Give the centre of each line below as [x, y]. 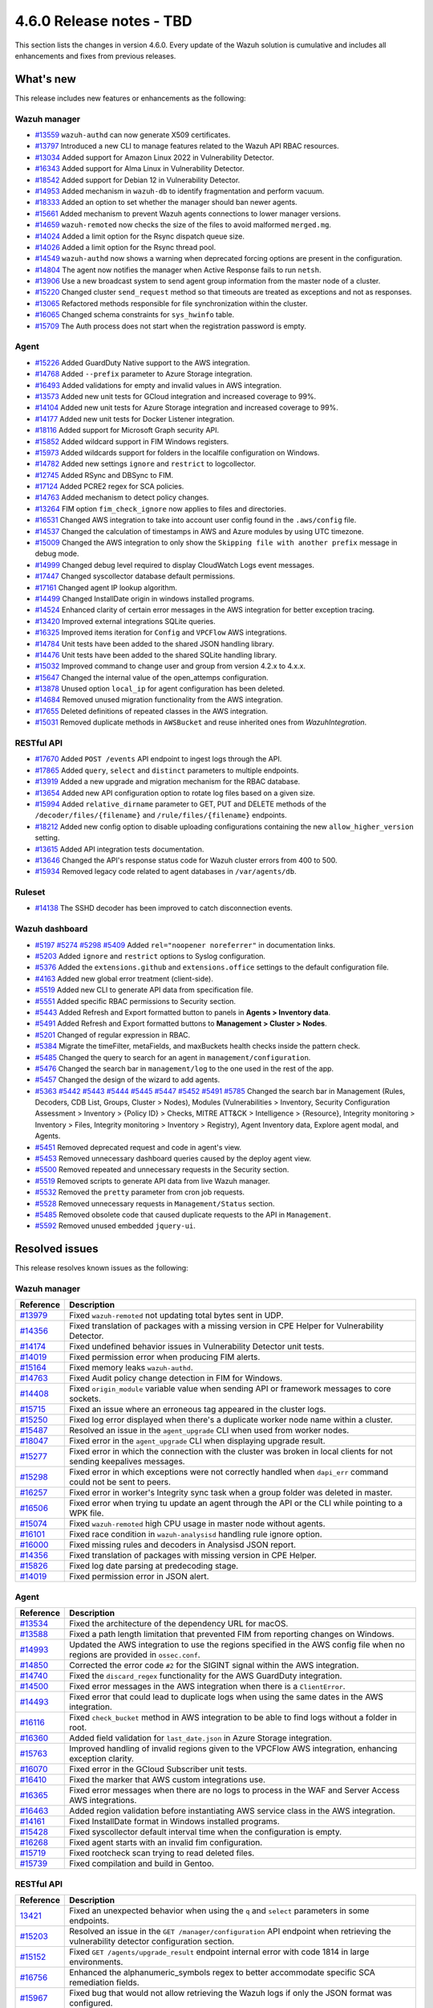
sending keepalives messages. [127, 1462]
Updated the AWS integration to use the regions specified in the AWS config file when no [237, 1645]
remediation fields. [104, 1982]
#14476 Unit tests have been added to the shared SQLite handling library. [156, 655]
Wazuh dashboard [51, 929]
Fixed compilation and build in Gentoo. [142, 1863]
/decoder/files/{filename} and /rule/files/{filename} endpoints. [161, 815]
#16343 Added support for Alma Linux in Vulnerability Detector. [140, 169]
